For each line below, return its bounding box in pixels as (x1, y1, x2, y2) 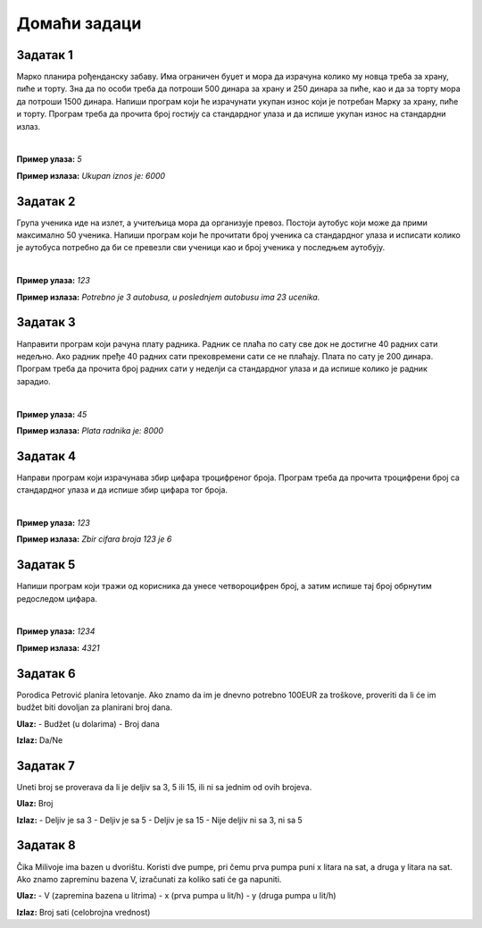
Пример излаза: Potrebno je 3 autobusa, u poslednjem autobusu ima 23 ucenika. (16, 291, 320, 302)
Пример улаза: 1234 (16, 626, 96, 637)
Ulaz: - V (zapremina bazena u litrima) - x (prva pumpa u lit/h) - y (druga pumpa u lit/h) (16, 890, 337, 901)
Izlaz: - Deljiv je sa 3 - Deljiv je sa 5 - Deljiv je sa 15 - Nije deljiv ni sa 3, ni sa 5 (16, 814, 303, 825)
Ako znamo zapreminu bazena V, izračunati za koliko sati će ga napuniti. (16, 873, 282, 884)
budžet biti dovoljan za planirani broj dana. (16, 702, 173, 713)
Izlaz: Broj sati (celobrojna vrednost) (16, 907, 151, 917)
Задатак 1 (16, 47, 73, 63)
